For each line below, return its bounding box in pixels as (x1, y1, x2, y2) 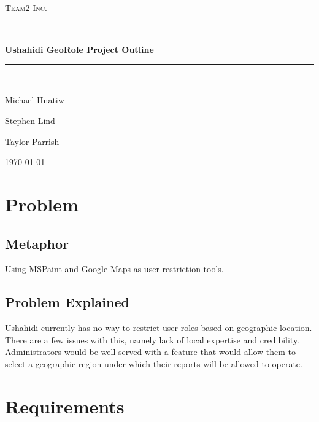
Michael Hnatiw (5, 93, 64, 106)
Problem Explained (5, 292, 129, 311)
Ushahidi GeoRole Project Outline (5, 43, 154, 56)
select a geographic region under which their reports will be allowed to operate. (5, 357, 302, 370)
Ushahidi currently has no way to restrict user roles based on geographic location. (5, 321, 312, 334)
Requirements (5, 393, 125, 418)
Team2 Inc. (5, 1, 47, 14)
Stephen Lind (5, 114, 55, 127)
